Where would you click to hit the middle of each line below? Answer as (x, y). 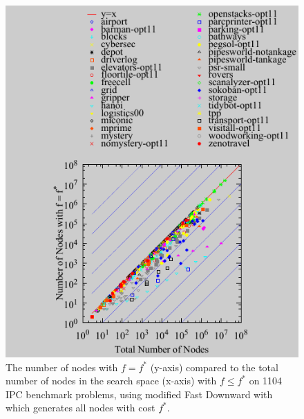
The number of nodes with (62, 367)
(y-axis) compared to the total (214, 367)
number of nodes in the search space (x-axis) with (111, 381)
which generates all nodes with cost (80, 408)
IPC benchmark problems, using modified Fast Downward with (139, 394)
